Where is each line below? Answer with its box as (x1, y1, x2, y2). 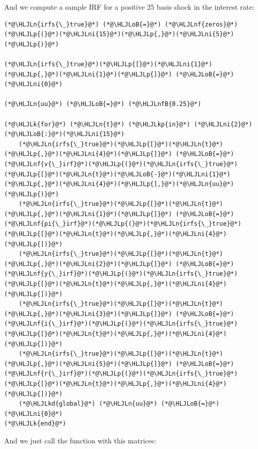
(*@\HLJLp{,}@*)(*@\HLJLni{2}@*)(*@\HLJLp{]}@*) (4, 260, 172, 268)
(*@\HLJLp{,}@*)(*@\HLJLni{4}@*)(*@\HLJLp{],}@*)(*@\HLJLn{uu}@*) (4, 180, 235, 188)
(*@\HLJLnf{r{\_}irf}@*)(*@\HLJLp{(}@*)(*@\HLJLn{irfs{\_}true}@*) (4, 370, 238, 378)
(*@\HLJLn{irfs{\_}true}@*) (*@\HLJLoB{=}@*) (4, 20, 161, 28)
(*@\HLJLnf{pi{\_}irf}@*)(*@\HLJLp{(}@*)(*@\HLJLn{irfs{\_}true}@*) (4, 220, 242, 228)
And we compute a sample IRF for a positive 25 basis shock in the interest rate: (4, 2, 254, 12)
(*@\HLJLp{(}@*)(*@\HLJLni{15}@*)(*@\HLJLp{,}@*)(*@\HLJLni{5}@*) (4, 31, 235, 38)
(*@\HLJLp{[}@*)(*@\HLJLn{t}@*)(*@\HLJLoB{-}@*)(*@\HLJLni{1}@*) (4, 170, 230, 178)
